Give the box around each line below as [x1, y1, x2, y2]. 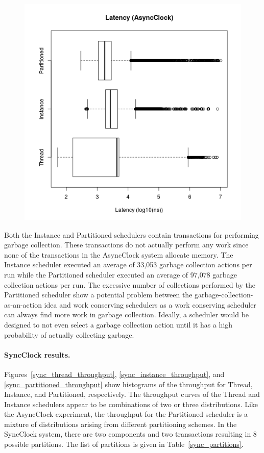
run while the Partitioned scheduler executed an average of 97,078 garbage [4, 269, 237, 280]
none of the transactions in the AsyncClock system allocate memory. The [4, 249, 233, 260]
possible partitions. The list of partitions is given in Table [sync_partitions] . [4, 439, 244, 449]
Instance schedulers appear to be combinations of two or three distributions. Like [4, 398, 258, 409]
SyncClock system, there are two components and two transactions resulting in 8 [4, 429, 257, 439]
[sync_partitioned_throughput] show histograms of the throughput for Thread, [4, 379, 253, 389]
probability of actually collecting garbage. [4, 329, 134, 340]
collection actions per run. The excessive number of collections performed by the [4, 279, 256, 290]
